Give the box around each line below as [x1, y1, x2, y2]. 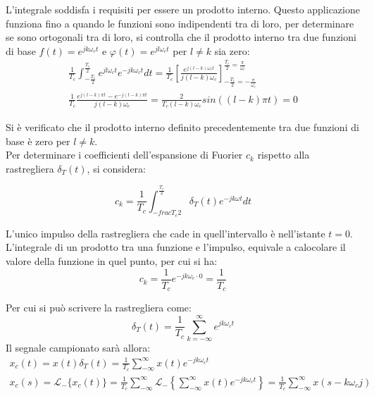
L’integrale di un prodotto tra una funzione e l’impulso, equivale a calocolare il [6, 240, 346, 254]
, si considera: [87, 161, 146, 175]
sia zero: [214, 43, 250, 58]
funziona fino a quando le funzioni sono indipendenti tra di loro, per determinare [6, 16, 354, 30]
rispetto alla [257, 147, 310, 162]
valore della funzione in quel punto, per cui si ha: [6, 254, 218, 268]
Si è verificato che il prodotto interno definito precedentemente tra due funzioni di [6, 120, 359, 134]
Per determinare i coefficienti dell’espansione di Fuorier [6, 147, 243, 162]
